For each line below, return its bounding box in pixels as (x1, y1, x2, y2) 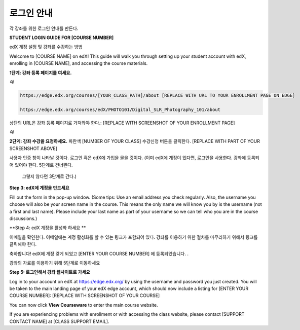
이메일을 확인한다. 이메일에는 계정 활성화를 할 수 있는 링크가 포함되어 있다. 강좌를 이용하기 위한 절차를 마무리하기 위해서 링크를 (9, 234, 258, 240)
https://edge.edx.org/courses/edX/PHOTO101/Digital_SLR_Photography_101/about (20, 106, 220, 113)
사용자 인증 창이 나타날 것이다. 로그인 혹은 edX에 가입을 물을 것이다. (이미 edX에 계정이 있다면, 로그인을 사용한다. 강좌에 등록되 (9, 155, 259, 161)
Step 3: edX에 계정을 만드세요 (9, 185, 69, 191)
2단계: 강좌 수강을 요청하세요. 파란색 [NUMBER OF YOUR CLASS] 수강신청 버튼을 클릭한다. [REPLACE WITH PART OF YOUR (9, 138, 260, 144)
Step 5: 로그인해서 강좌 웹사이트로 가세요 (9, 269, 91, 275)
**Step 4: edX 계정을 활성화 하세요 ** (9, 225, 86, 231)
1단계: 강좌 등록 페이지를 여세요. (9, 69, 72, 76)
